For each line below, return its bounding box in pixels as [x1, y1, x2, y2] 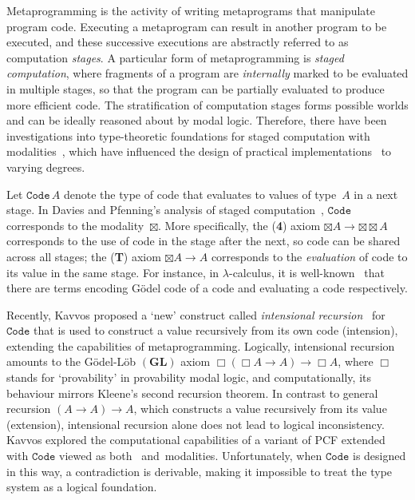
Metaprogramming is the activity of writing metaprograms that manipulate [6, 2, 375, 18]
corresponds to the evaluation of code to [211, 248, 408, 264]
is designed [353, 447, 406, 464]
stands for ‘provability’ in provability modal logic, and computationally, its [6, 369, 371, 386]
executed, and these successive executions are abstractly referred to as [6, 34, 349, 50]
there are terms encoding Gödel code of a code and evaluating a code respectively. [6, 280, 408, 296]
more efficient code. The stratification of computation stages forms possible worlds [6, 96, 409, 113]
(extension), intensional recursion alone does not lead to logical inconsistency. [6, 415, 385, 432]
